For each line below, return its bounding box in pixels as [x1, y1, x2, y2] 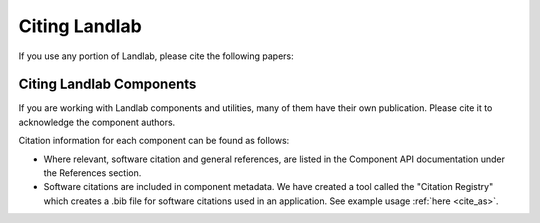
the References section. [43, 167, 142, 179]
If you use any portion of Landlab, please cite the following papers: [18, 50, 294, 62]
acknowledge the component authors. [18, 116, 176, 128]
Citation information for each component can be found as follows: [18, 135, 290, 147]
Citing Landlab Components [18, 76, 197, 93]
